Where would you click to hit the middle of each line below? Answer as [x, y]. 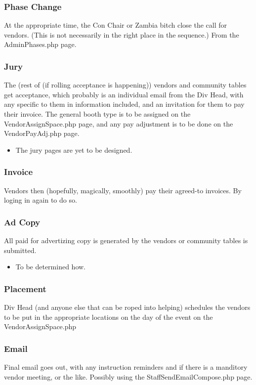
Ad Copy [22, 222]
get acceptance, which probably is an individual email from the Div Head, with [124, 94]
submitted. [20, 250]
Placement [25, 288]
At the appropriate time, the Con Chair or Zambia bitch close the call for [115, 25]
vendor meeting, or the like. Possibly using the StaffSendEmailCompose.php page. [128, 376]
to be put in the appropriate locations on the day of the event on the [108, 317]
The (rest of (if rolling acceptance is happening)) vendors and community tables [125, 85]
